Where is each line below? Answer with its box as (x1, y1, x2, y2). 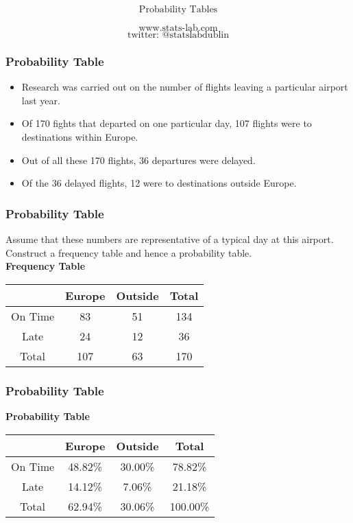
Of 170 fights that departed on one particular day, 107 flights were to (21, 116, 312, 130)
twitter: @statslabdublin (127, 30, 229, 40)
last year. (21, 93, 60, 107)
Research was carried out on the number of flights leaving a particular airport (21, 80, 348, 94)
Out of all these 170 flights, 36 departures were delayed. (21, 152, 256, 167)
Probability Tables (138, 5, 218, 14)
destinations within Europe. (21, 130, 138, 143)
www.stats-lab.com (138, 23, 218, 33)
